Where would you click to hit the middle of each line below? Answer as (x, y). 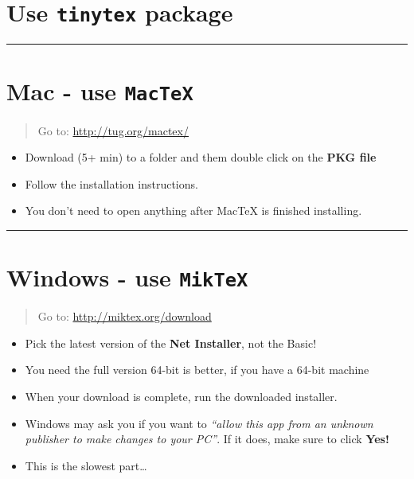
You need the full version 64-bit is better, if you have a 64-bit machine (197, 370)
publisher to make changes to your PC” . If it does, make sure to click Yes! (207, 439)
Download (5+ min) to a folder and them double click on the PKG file (201, 157)
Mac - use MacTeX (100, 91)
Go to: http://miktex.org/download (125, 316)
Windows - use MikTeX (127, 277)
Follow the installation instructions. (111, 183)
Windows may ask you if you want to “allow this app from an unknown (199, 423)
